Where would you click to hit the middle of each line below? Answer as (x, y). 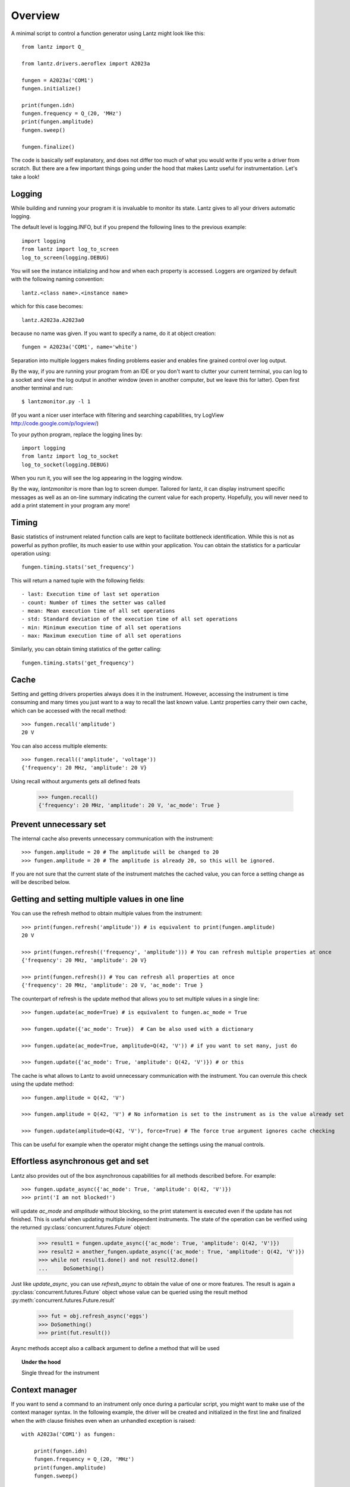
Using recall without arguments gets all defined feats (76, 781)
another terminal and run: (42, 388)
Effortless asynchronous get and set (80, 1161)
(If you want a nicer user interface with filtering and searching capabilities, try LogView (117, 415)
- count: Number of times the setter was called (94, 603)
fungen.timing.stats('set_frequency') (78, 567)
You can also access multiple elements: (59, 746)
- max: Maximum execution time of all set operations (101, 636)
